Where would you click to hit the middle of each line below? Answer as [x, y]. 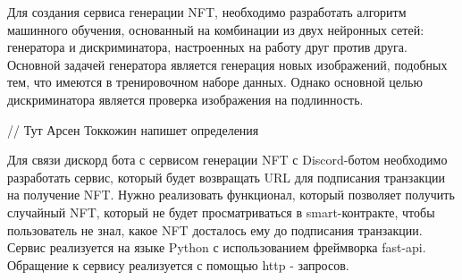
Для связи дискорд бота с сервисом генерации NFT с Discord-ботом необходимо [227, 160]
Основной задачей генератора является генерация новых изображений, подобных [227, 64]
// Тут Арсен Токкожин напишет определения [133, 129]
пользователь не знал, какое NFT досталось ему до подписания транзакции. [215, 229]
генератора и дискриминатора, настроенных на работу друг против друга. [207, 47]
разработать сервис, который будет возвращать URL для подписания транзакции [226, 177]
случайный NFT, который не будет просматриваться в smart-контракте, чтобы [221, 212]
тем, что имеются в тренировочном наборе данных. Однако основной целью [215, 82]
